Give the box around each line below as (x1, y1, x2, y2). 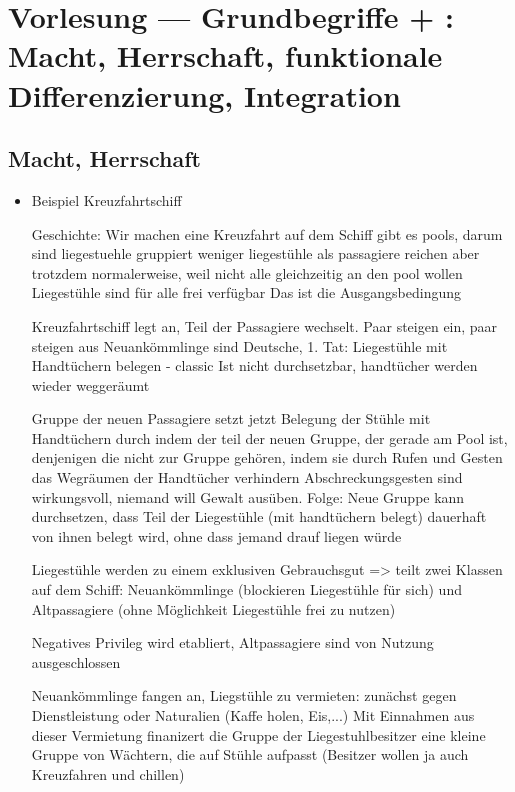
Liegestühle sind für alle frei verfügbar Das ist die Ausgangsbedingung (31, 282, 462, 303)
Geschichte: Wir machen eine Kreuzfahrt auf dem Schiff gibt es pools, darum (31, 223, 503, 244)
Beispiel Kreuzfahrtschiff (31, 189, 182, 210)
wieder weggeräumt (31, 374, 150, 395)
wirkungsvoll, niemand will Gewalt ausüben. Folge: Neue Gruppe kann (31, 486, 465, 507)
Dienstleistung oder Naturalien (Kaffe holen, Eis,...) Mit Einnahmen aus (31, 705, 475, 726)
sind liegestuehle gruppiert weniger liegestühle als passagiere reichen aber (31, 243, 480, 264)
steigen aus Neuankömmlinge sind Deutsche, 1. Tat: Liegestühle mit (31, 335, 448, 356)
